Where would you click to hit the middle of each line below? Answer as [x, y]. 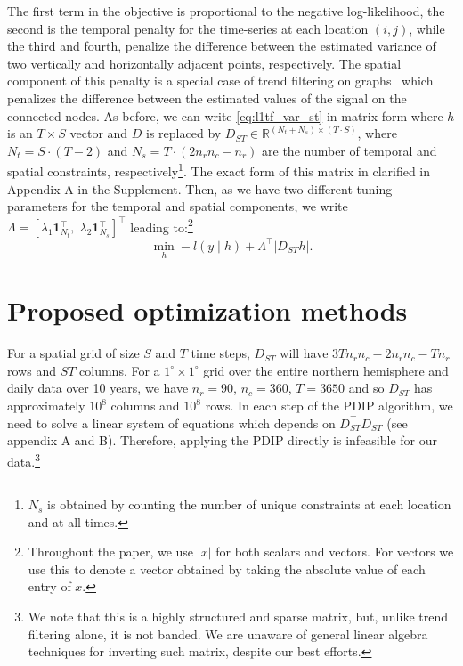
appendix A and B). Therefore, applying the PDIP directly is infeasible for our [223, 440]
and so [366, 388]
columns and [145, 406]
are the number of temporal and [349, 150]
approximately [46, 406]
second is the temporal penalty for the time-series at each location [188, 28]
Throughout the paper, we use [111, 552]
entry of [49, 586]
